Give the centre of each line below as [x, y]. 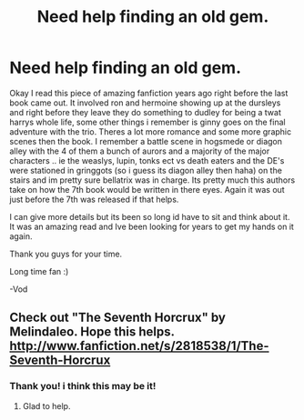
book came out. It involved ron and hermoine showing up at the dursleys [145, 103]
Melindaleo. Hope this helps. [92, 332]
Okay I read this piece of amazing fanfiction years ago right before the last [149, 93]
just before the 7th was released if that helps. [94, 199]
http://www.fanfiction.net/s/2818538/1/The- [139, 346]
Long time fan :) [39, 271]
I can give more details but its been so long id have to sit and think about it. [150, 216]
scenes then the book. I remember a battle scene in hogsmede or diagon [146, 141]
